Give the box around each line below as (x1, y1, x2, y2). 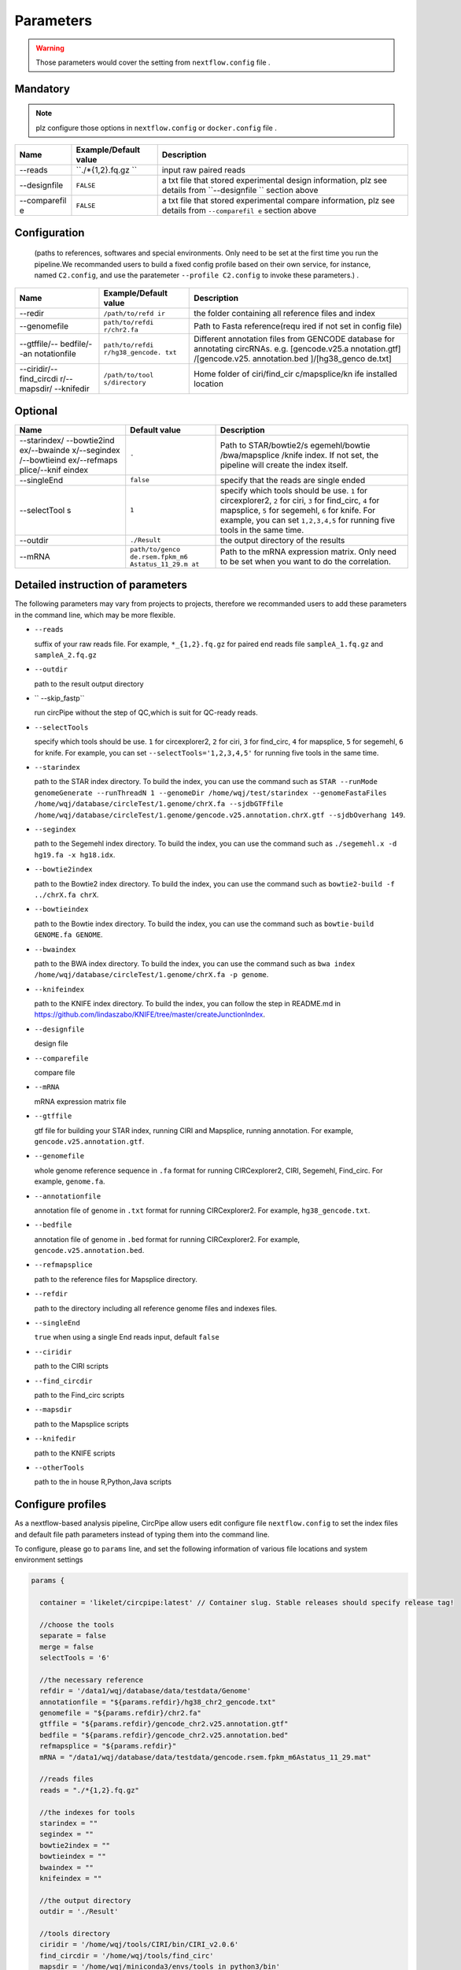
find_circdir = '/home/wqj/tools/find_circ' (39, 1951, 214, 1960)
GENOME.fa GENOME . (34, 930, 103, 939)
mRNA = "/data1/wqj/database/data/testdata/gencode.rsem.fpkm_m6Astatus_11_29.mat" (39, 1753, 371, 1761)
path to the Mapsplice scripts (34, 1419, 129, 1429)
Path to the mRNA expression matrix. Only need (219, 546, 397, 557)
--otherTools (34, 1463, 85, 1472)
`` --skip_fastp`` (34, 693, 85, 703)
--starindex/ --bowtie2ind (19, 434, 115, 445)
